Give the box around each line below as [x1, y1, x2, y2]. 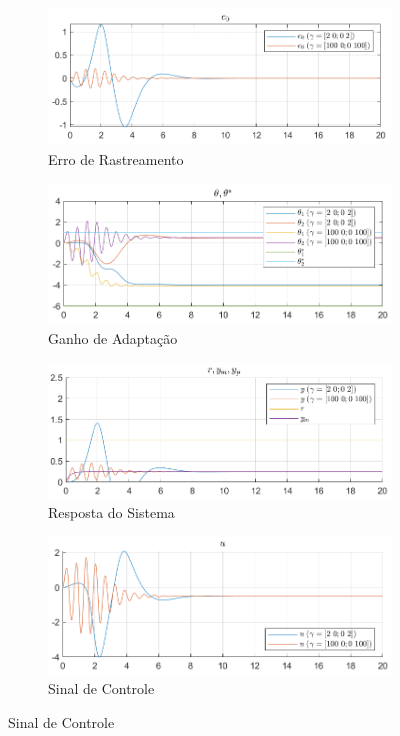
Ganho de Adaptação [48, 328, 178, 349]
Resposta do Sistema [48, 502, 175, 523]
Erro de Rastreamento [48, 149, 184, 169]
